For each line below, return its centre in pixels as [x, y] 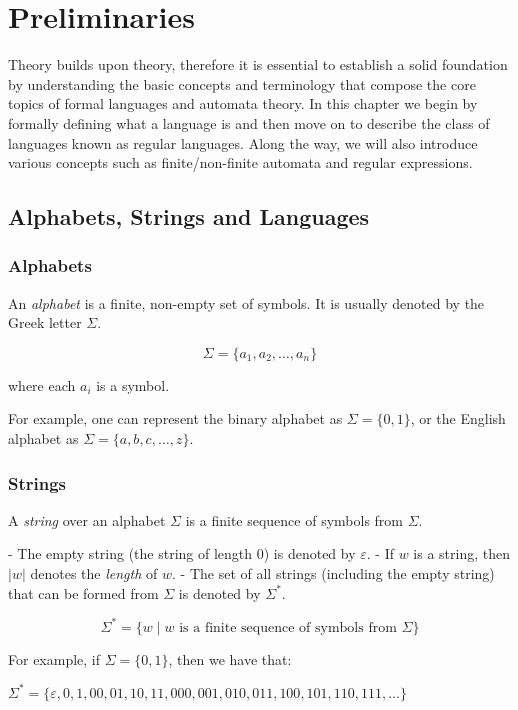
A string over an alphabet [87, 519]
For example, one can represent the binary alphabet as [175, 418]
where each [42, 384]
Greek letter [45, 322]
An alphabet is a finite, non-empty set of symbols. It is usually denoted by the [246, 302]
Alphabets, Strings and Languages [189, 216]
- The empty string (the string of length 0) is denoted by [182, 553]
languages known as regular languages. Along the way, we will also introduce [243, 142]
